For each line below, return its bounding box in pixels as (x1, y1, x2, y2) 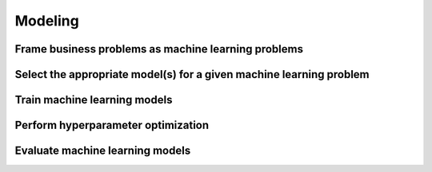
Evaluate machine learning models (14, 144, 191, 158)
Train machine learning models (14, 93, 173, 107)
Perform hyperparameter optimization (14, 119, 210, 132)
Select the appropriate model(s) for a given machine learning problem (14, 68, 370, 81)
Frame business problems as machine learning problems (14, 42, 304, 56)
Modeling (14, 12, 79, 29)
